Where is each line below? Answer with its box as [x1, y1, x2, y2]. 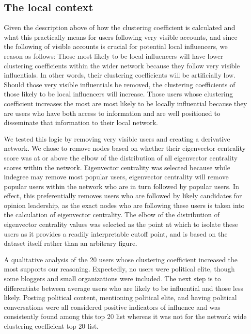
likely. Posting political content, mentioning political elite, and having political [4, 292, 237, 302]
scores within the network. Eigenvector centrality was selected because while [4, 162, 230, 172]
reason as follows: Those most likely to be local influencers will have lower [4, 50, 223, 61]
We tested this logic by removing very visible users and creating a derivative [4, 133, 230, 143]
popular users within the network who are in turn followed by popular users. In [4, 181, 239, 191]
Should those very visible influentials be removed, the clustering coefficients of [4, 79, 235, 89]
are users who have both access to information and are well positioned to [4, 108, 220, 118]
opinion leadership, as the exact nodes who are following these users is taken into [4, 200, 245, 210]
